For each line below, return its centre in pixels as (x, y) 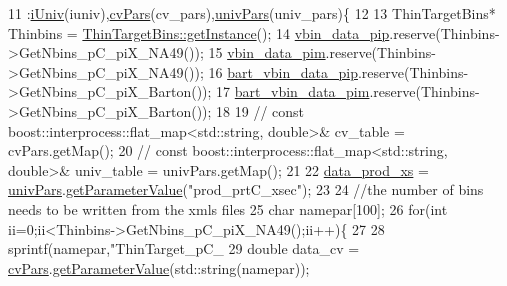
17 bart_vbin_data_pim (293, 91)
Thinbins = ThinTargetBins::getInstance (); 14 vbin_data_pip (199, 32)
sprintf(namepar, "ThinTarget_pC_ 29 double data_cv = (184, 248)
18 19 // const (260, 110)
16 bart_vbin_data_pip (283, 71)
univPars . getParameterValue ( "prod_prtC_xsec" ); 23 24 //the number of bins (246, 189)
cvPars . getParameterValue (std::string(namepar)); (159, 267)
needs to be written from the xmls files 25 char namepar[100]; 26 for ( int (228, 208)
